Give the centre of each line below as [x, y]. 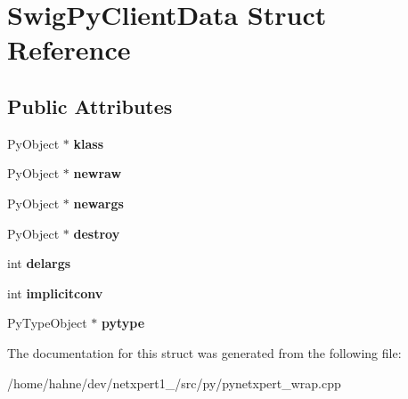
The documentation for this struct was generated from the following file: [204, 352]
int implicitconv [55, 293]
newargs [98, 203]
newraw [98, 173]
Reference [69, 49]
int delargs [39, 263]
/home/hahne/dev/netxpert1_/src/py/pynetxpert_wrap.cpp [174, 383]
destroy [97, 233]
